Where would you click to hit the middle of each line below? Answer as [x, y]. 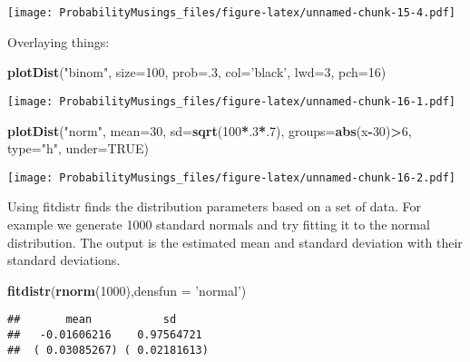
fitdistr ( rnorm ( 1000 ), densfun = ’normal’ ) [127, 290]
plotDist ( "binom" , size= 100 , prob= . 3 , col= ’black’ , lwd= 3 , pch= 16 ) [197, 72]
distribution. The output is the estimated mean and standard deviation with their [235, 242]
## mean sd [92, 320]
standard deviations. [64, 260]
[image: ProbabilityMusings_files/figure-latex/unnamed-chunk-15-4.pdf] [231, 13]
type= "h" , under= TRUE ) [78, 148]
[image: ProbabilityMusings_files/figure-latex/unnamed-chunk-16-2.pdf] [231, 177]
